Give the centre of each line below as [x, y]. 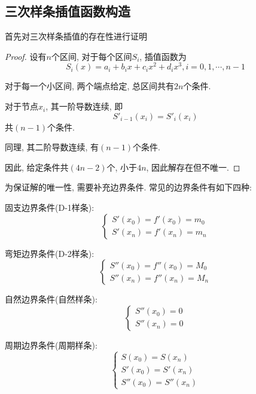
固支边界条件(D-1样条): [50, 207]
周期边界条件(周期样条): [51, 345]
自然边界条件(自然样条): [51, 299]
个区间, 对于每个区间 [92, 56]
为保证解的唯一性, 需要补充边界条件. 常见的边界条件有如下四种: [128, 187]
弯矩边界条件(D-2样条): [50, 253]
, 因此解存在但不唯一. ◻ [193, 167]
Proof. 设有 [26, 56]
